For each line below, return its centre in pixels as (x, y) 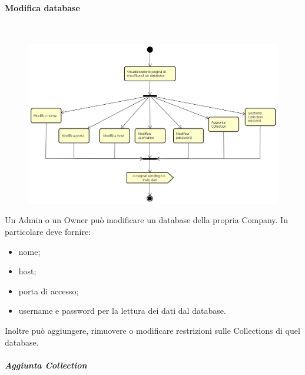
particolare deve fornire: (48, 231)
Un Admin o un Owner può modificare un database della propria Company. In (146, 220)
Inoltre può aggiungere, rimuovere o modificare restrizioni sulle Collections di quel (152, 330)
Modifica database (42, 7)
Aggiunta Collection (46, 365)
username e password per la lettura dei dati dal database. (122, 311)
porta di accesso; (49, 291)
